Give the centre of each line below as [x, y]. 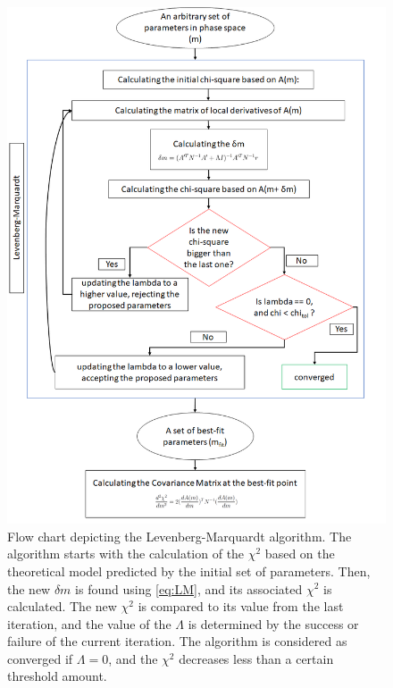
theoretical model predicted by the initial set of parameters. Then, [189, 571]
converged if [40, 658]
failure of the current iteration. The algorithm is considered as [177, 641]
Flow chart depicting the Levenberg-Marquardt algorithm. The [180, 536]
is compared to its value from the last [241, 606]
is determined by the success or [273, 623]
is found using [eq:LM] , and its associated [189, 588]
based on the [300, 554]
